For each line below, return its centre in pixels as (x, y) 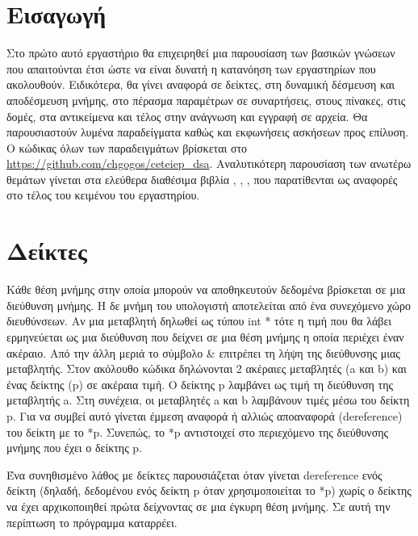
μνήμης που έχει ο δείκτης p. (75, 448)
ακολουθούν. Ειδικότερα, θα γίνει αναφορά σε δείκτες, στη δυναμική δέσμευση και (201, 84)
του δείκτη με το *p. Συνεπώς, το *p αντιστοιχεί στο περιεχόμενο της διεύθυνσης (198, 431)
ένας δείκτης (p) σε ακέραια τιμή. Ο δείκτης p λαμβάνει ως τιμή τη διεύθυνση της (200, 384)
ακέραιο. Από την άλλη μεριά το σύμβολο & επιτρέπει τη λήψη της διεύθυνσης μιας (203, 352)
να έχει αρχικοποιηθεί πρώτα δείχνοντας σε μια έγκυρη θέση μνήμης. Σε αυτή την (199, 506)
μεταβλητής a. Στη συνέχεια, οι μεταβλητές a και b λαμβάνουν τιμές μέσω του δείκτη (208, 400)
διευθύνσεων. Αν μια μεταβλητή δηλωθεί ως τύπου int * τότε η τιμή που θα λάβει (199, 321)
